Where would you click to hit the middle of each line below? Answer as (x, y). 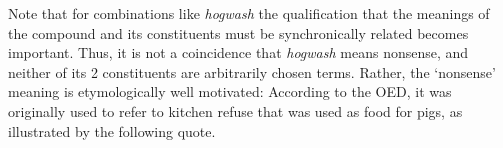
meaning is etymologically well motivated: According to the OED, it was (230, 91)
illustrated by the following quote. (112, 130)
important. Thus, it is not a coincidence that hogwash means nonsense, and (238, 52)
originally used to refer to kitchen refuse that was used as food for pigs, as (235, 110)
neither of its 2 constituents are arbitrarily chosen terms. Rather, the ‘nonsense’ (252, 71)
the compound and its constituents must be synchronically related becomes (238, 32)
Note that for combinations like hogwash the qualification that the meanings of (249, 13)
